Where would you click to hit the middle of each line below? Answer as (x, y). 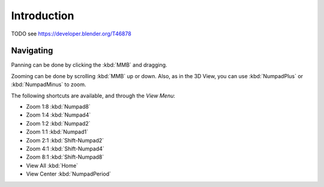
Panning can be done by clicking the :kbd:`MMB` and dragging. (89, 65)
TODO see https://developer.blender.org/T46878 (71, 34)
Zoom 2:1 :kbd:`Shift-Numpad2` (65, 140)
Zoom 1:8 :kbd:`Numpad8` (58, 107)
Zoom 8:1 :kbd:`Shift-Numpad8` (65, 157)
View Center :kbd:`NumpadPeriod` (68, 174)
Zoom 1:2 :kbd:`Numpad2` (58, 123)
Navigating (32, 51)
